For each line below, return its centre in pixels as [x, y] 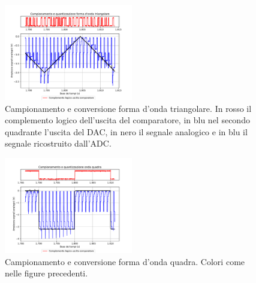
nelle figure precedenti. [46, 273]
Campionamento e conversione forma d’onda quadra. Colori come [125, 261]
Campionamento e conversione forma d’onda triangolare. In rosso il [128, 108]
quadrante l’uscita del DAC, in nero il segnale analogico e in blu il [126, 131]
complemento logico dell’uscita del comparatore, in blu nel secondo [127, 120]
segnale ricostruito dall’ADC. [58, 143]
